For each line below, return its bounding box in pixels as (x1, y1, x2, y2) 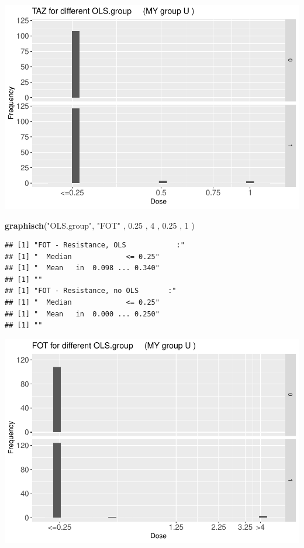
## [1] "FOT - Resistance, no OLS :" (5, 287, 177, 295)
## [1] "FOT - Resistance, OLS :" (5, 241, 185, 250)
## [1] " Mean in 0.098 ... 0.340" (5, 264, 160, 273)
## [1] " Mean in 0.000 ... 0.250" (5, 309, 160, 318)
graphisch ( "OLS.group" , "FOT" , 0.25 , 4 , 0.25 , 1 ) (5, 219, 195, 231)
